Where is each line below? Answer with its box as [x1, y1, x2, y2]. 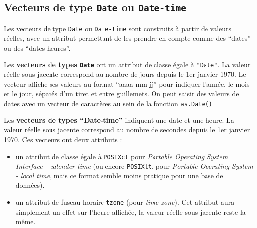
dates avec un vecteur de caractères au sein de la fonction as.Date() [4, 98, 212, 109]
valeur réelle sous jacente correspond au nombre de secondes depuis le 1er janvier [4, 124, 250, 135]
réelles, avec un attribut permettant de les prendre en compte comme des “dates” [4, 33, 251, 43]
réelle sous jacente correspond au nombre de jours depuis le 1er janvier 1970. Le [4, 69, 246, 79]
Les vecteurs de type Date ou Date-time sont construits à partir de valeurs [4, 23, 232, 33]
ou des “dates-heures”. [4, 43, 71, 53]
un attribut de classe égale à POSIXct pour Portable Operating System [15, 151, 228, 161]
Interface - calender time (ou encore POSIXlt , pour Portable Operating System [15, 161, 253, 171]
